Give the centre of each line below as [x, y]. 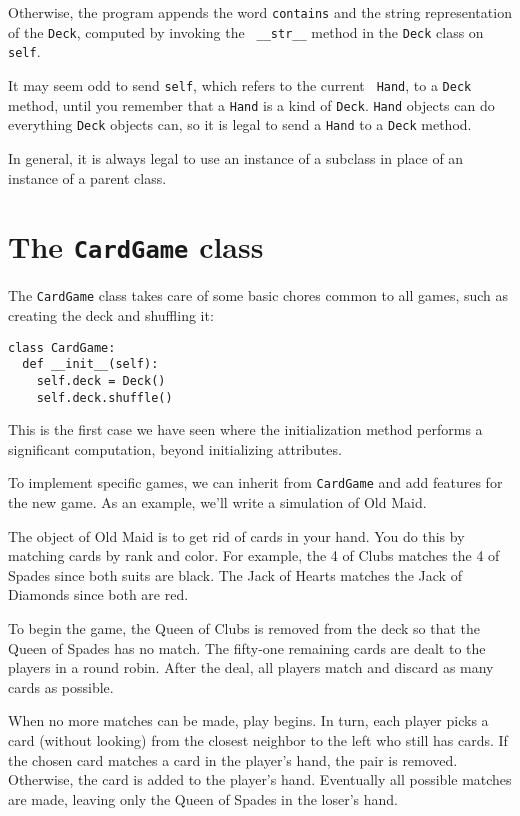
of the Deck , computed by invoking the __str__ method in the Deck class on [246, 31]
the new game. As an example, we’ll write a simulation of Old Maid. [217, 502]
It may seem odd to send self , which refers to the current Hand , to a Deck [240, 84]
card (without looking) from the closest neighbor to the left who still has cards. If [258, 740]
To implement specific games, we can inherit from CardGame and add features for [255, 482]
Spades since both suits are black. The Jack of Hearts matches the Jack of [235, 574]
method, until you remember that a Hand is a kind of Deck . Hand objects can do [251, 104]
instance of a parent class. [87, 177]
